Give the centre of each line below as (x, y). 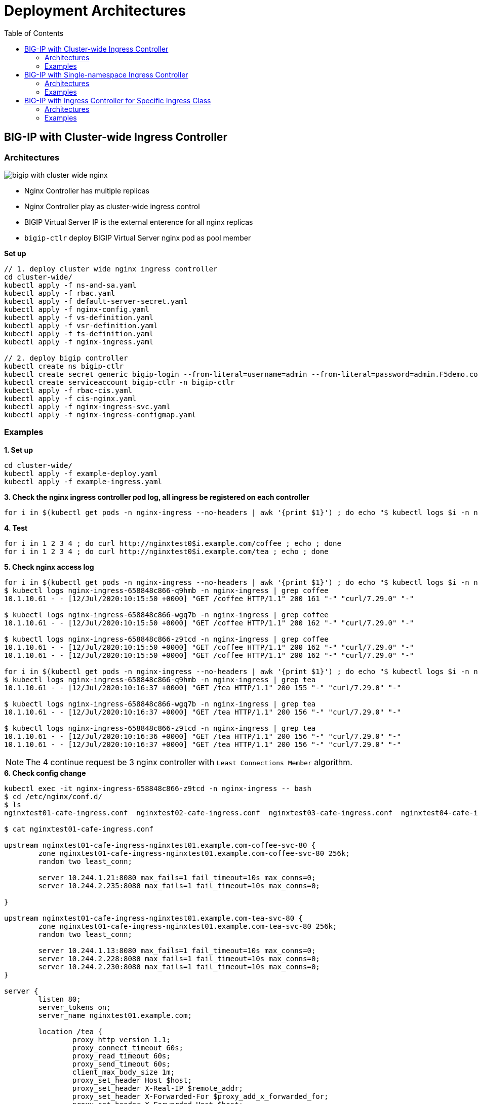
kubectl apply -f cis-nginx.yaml (70, 398)
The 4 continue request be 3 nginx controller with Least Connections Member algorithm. (189, 762)
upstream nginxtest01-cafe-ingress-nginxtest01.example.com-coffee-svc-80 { (160, 845)
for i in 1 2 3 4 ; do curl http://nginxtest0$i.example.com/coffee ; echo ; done (173, 543)
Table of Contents (34, 33)
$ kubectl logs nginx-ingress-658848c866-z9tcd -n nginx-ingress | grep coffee (166, 639)
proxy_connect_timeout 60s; (128, 1048)
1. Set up (19, 450)
